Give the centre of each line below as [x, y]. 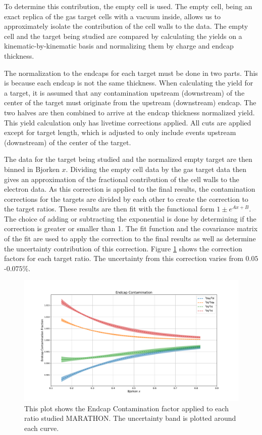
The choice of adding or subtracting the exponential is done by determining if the [130, 218]
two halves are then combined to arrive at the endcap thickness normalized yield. [129, 112]
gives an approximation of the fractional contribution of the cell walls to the [122, 179]
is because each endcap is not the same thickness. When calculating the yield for [129, 83]
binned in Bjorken [32, 169]
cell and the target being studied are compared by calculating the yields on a [123, 36]
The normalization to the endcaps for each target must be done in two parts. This [131, 73]
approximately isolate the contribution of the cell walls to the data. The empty [126, 26]
